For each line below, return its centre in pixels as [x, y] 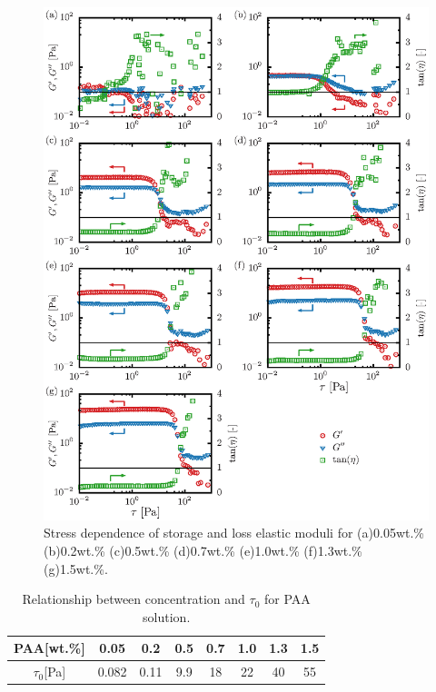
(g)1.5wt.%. [76, 568]
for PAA [287, 599]
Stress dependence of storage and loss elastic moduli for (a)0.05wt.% [234, 533]
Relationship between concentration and [134, 599]
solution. [167, 616]
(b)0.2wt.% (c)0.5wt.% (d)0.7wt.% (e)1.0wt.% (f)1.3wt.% [203, 550]
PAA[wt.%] [50, 648]
